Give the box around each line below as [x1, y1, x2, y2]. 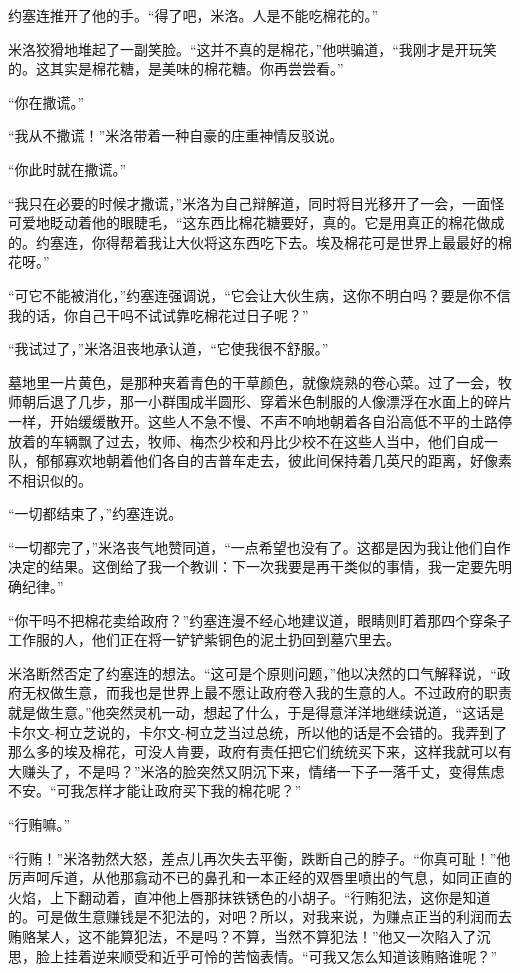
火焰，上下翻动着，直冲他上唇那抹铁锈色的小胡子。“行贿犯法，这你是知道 [8, 886, 491, 907]
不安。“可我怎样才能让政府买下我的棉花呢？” [8, 780, 302, 801]
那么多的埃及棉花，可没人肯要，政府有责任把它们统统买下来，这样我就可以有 [8, 741, 512, 762]
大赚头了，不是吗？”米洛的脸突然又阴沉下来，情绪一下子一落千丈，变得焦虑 [8, 760, 505, 781]
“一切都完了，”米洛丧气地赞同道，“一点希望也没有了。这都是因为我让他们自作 [8, 536, 511, 557]
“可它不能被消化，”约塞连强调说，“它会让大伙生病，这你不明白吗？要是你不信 [8, 284, 511, 305]
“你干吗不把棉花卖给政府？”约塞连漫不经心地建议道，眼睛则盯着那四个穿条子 [8, 609, 512, 630]
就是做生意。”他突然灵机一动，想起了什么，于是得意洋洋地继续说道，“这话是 [8, 702, 505, 723]
